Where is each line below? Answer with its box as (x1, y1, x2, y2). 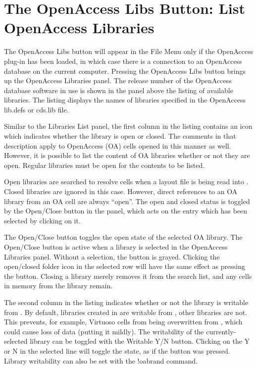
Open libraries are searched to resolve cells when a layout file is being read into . (4, 176, 249, 187)
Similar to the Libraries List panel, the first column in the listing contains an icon (4, 121, 253, 131)
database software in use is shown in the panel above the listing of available (4, 85, 233, 95)
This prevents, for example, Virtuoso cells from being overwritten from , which (4, 316, 243, 327)
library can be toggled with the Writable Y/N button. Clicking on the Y (30, 336, 250, 346)
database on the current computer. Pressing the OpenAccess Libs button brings (4, 65, 246, 76)
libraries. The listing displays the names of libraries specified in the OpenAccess (4, 95, 246, 105)
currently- (206, 326, 236, 336)
